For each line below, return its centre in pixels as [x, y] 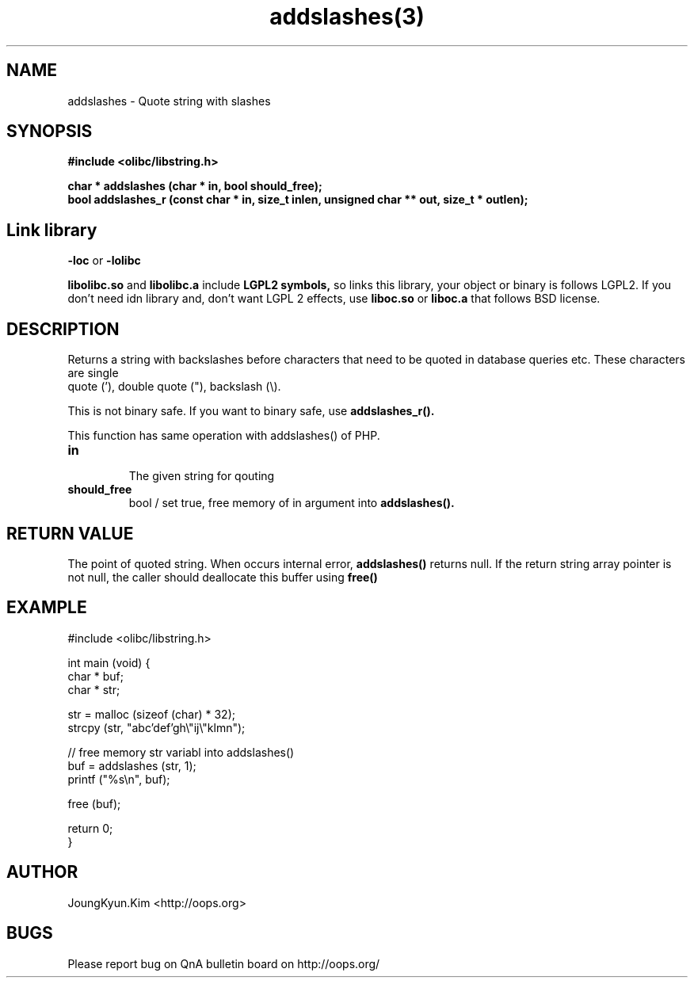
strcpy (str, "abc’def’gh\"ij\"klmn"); [156, 727]
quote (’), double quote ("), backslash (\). [174, 387]
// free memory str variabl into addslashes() [181, 752]
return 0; [90, 828]
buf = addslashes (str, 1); [132, 765]
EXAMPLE [47, 608]
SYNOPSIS [50, 132]
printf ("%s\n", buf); [119, 779]
